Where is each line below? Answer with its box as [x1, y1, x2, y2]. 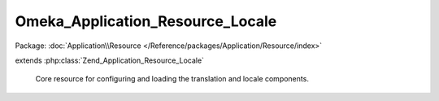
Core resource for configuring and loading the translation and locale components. [35, 74, 309, 84]
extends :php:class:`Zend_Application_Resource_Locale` [15, 55, 205, 65]
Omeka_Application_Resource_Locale [15, 12, 277, 30]
